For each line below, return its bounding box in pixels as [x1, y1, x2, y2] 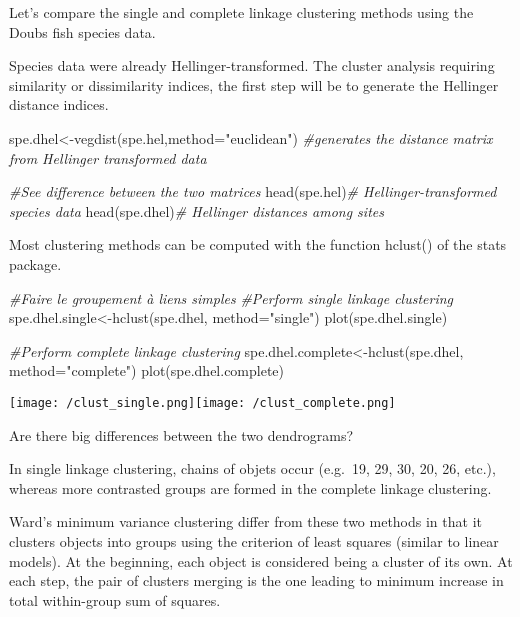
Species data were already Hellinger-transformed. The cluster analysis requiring [9, 55, 495, 76]
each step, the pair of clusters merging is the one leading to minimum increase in [9, 570, 504, 591]
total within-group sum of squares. [9, 589, 221, 610]
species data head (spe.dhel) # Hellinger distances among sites [9, 200, 384, 221]
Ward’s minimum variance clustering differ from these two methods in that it [9, 511, 482, 532]
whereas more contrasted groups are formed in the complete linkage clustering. [9, 477, 492, 498]
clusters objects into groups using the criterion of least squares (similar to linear [9, 530, 499, 551]
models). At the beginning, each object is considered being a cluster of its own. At [9, 550, 513, 571]
